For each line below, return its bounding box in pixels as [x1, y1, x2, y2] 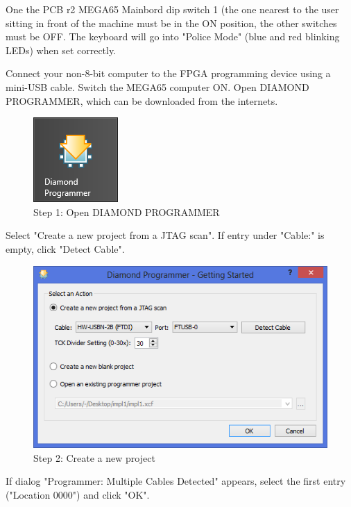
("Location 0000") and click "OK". [6, 487, 150, 501]
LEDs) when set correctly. [6, 42, 117, 57]
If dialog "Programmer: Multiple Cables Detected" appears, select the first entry [6, 474, 346, 488]
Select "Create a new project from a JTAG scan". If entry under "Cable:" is [6, 228, 325, 242]
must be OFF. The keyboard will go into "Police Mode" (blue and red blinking [6, 29, 340, 44]
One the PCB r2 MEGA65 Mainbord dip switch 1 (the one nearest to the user [6, 2, 339, 16]
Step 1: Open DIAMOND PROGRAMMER [33, 204, 220, 219]
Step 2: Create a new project [33, 450, 155, 465]
